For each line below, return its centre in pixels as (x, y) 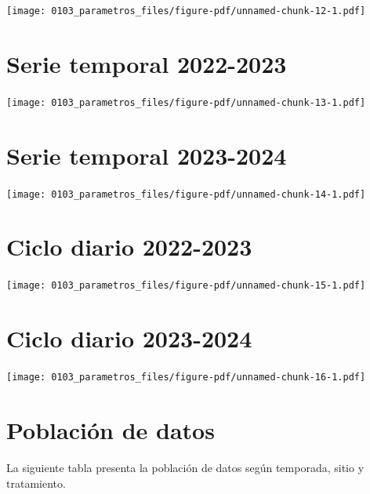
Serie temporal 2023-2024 (147, 155)
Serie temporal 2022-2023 (147, 63)
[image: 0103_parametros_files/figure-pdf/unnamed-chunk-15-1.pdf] (186, 286)
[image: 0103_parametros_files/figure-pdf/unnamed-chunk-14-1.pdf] (186, 194)
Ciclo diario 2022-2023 (129, 247)
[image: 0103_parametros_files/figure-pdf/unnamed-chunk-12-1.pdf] (186, 11)
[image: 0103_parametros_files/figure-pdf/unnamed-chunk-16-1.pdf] (186, 378)
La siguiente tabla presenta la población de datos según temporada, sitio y (185, 467)
